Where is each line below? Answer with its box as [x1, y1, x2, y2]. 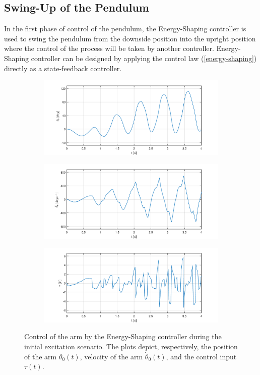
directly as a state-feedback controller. [4, 63, 122, 73]
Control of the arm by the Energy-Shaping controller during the [24, 331, 222, 342]
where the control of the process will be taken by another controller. [4, 43, 214, 53]
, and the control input [166, 351, 237, 361]
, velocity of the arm [80, 351, 143, 361]
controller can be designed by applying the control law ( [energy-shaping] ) [31, 52, 257, 63]
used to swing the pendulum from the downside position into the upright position [4, 33, 256, 43]
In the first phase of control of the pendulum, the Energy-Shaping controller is [4, 23, 246, 34]
